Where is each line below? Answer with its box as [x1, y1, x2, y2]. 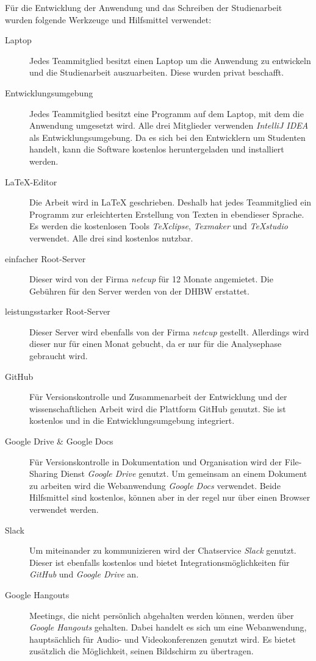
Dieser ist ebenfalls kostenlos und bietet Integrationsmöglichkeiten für [29, 556, 290, 568]
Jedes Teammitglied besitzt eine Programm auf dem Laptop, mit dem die [29, 107, 304, 120]
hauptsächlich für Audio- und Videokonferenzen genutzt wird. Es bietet [29, 632, 296, 645]
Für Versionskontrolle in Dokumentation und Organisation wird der [29, 455, 282, 468]
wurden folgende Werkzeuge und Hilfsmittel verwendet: [5, 13, 212, 26]
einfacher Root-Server [5, 252, 86, 265]
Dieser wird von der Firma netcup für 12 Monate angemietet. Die [29, 273, 273, 285]
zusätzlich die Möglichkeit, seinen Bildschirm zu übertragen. [29, 645, 254, 657]
